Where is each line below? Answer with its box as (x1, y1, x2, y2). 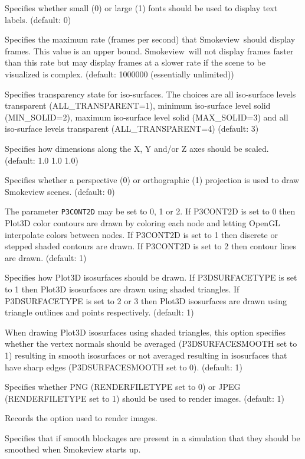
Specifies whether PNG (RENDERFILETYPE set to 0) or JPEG (5, 380, 241, 393)
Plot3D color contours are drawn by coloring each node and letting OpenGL (5, 216, 280, 229)
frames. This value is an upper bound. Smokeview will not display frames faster (5, 44, 294, 57)
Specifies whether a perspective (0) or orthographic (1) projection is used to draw (5, 174, 300, 186)
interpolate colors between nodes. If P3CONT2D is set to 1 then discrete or (5, 228, 278, 240)
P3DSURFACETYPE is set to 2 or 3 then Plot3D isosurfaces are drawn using (5, 294, 287, 307)
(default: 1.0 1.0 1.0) (5, 154, 78, 166)
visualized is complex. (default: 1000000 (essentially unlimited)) (5, 67, 234, 80)
